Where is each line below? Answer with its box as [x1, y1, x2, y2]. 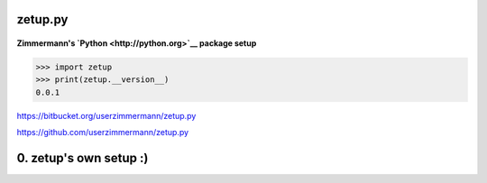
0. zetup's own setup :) [16, 150, 149, 166]
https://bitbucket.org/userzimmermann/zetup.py [16, 110, 197, 121]
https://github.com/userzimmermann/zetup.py [16, 127, 189, 138]
